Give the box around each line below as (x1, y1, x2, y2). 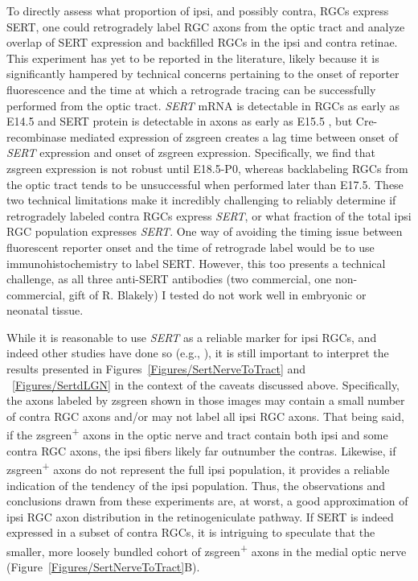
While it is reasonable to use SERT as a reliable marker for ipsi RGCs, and (6, 328, 377, 345)
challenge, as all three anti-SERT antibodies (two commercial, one (6, 270, 332, 287)
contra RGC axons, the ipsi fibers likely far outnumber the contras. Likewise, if (6, 442, 396, 459)
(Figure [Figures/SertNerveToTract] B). (6, 558, 200, 575)
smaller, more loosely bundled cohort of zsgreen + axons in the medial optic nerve (6, 540, 407, 559)
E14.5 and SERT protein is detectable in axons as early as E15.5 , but (6, 113, 353, 130)
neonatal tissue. (6, 302, 84, 319)
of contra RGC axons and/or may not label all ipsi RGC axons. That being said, (6, 407, 404, 424)
